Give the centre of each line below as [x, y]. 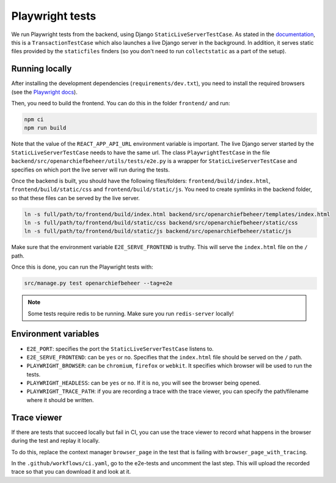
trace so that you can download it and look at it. [71, 472]
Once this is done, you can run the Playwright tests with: [82, 267]
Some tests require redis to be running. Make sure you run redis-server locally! [131, 313]
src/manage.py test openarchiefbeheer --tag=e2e [98, 283]
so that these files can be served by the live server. [75, 198]
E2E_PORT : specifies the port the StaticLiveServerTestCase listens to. [120, 348]
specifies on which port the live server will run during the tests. [91, 170]
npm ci [34, 119]
